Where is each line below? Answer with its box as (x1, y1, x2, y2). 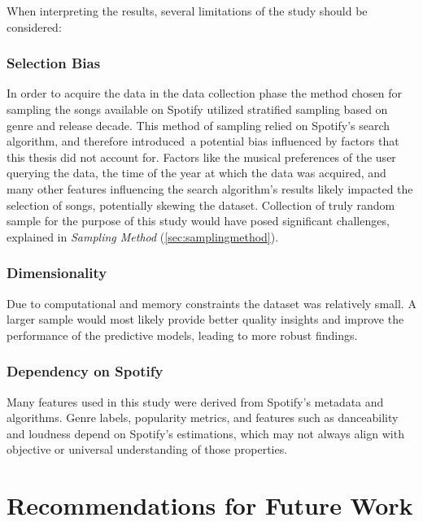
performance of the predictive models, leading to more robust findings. (7, 326, 358, 343)
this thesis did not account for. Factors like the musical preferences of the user (7, 148, 396, 165)
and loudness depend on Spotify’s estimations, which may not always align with (7, 424, 404, 442)
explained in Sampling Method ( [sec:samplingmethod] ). (7, 228, 279, 245)
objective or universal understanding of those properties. (7, 441, 288, 458)
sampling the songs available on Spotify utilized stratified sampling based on (7, 101, 388, 117)
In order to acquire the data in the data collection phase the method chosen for (7, 85, 403, 102)
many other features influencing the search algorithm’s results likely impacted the (7, 180, 413, 197)
